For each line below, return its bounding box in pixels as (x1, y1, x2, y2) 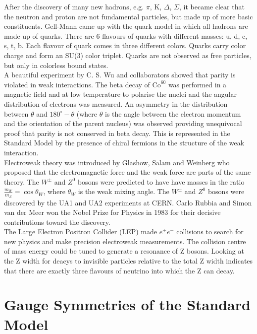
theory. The (4, 176, 39, 187)
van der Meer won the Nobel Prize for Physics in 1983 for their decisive (4, 207, 221, 217)
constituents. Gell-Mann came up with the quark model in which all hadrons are (4, 21, 248, 31)
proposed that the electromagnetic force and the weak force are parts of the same (4, 167, 251, 177)
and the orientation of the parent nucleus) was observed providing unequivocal (4, 118, 242, 129)
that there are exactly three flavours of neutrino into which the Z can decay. (4, 265, 235, 275)
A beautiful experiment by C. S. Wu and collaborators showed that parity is (4, 69, 236, 80)
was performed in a (168, 79, 227, 89)
